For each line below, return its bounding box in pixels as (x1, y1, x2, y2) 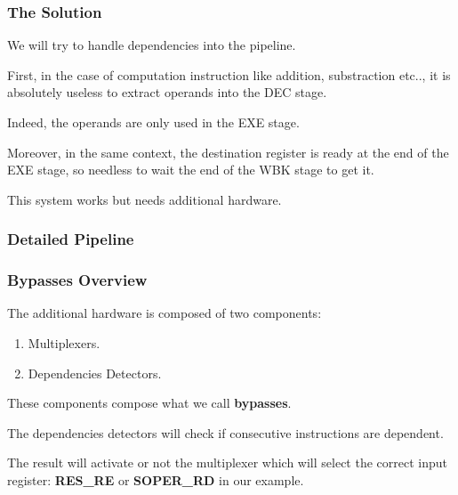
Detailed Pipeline (7, 228, 134, 250)
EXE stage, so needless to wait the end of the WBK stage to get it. (7, 160, 374, 179)
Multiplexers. (28, 334, 100, 353)
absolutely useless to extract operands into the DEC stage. (7, 83, 327, 101)
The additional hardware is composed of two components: (7, 304, 322, 322)
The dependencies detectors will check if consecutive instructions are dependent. (7, 423, 444, 442)
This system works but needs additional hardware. (7, 190, 282, 208)
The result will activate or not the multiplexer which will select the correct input (7, 453, 447, 472)
